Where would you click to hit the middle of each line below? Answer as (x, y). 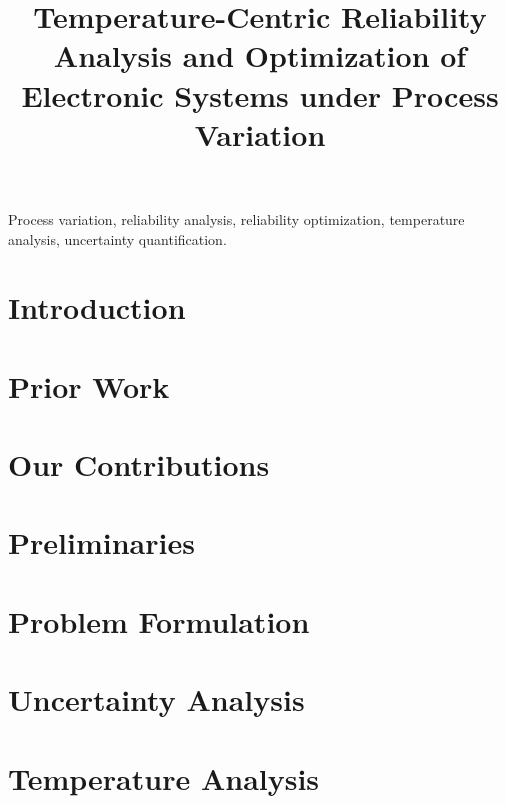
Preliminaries (101, 542)
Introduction (97, 307)
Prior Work (89, 385)
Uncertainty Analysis (156, 699)
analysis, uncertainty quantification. (117, 238)
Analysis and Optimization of (260, 55)
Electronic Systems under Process (260, 94)
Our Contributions (139, 464)
